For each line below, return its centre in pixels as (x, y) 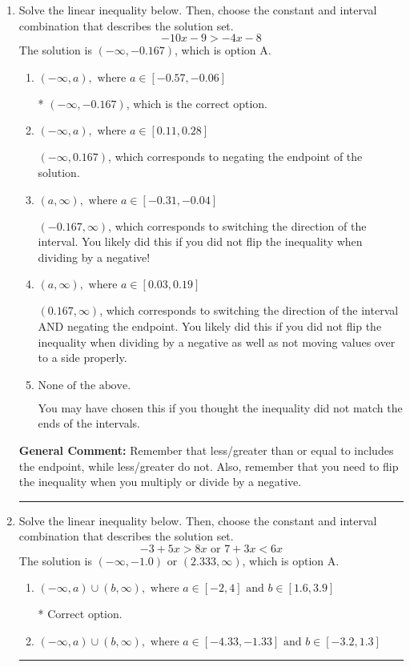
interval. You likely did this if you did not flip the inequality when (200, 241)
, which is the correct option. (197, 103)
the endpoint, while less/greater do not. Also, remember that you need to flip (209, 466)
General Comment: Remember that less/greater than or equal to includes (206, 450)
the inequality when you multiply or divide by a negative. (160, 482)
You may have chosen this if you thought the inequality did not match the (220, 407)
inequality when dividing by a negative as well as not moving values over (217, 342)
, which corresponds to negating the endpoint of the (235, 157)
